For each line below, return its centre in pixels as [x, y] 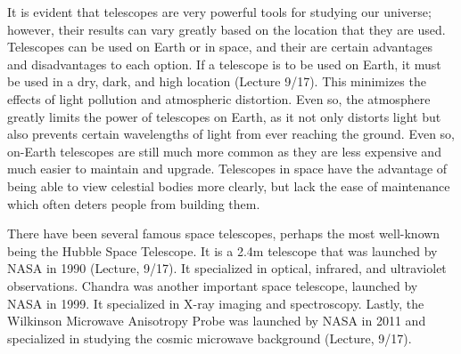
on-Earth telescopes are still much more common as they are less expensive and [224, 151]
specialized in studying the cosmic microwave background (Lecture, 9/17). [210, 338]
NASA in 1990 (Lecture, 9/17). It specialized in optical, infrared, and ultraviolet [227, 268]
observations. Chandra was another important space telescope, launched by [213, 285]
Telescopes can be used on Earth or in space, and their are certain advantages [220, 47]
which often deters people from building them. [134, 203]
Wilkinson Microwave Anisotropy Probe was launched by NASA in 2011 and [217, 321]
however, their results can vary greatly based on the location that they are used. [226, 29]
